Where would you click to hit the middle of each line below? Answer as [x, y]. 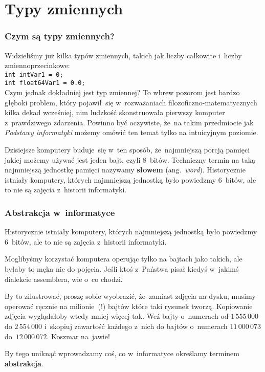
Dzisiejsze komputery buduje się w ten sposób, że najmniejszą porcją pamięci [127, 150]
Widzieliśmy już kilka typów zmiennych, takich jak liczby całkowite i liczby [123, 55]
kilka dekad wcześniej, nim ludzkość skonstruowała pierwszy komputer [115, 112]
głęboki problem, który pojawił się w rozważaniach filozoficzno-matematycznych [131, 102]
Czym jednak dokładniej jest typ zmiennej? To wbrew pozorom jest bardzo [122, 92]
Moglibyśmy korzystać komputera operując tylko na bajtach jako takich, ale [124, 259]
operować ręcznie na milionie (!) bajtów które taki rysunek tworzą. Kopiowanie [129, 306]
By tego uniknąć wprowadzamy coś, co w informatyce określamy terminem [122, 353]
